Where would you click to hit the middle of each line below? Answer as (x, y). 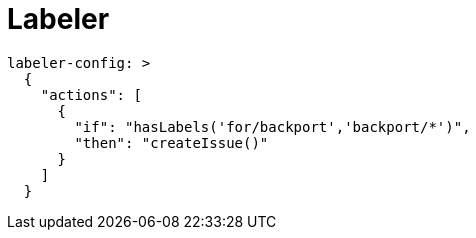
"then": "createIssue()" (171, 142)
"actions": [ (91, 94)
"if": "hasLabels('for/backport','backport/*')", (272, 126)
